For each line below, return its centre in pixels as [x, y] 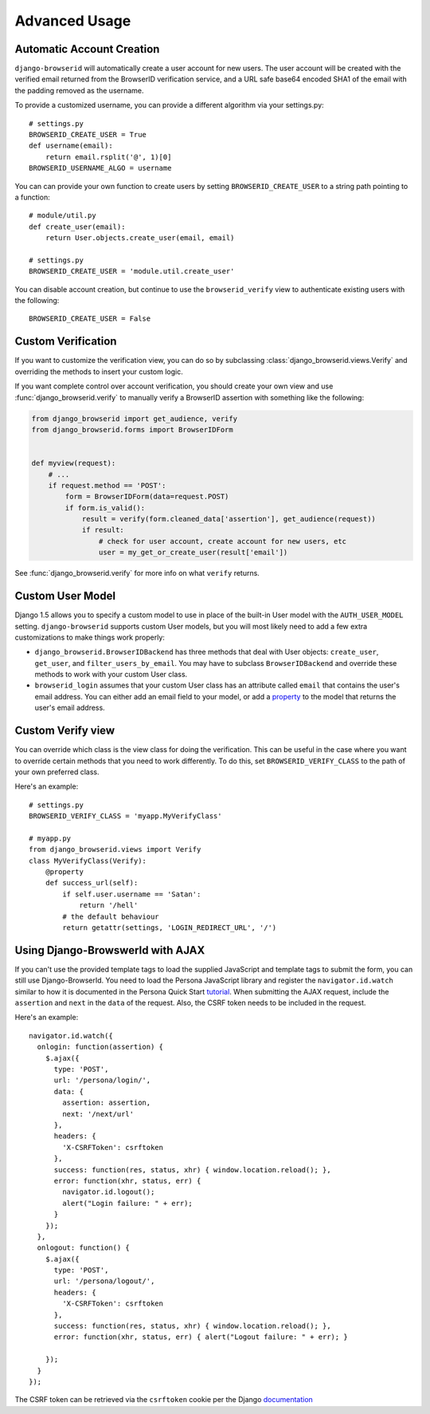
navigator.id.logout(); [109, 1192]
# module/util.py [63, 216]
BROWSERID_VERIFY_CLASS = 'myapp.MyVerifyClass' [125, 816]
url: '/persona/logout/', [104, 1281]
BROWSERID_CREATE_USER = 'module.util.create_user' [132, 272]
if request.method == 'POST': [107, 485]
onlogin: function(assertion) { [100, 1047]
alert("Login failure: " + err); [127, 1203]
